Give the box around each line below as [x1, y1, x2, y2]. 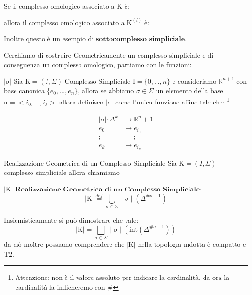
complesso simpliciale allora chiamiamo [4, 167, 120, 177]
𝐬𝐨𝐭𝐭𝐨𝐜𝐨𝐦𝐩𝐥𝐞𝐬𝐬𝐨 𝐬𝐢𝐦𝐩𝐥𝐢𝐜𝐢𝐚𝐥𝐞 [95, 36, 185, 43]
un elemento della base [156, 85, 223, 95]
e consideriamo [172, 75, 217, 86]
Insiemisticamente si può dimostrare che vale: [4, 215, 139, 225]
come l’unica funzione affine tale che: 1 [115, 95, 230, 106]
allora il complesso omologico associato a [4, 17, 125, 27]
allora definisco [59, 96, 104, 106]
